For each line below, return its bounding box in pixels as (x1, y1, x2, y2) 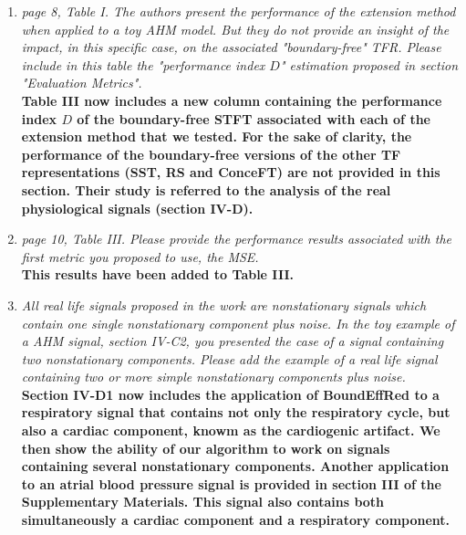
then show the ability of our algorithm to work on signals (21, 438, 390, 457)
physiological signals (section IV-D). (21, 198, 254, 217)
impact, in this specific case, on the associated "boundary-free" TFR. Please (21, 37, 441, 57)
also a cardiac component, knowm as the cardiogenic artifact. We (21, 421, 440, 440)
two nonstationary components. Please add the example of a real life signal (21, 349, 438, 368)
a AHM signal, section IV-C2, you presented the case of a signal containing (21, 331, 444, 351)
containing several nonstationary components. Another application (21, 456, 450, 476)
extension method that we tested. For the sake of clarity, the (21, 127, 412, 146)
